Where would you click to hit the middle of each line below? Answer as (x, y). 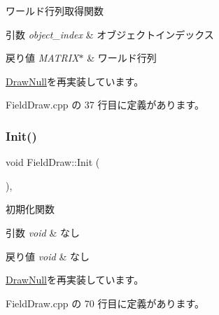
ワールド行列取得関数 (55, 10)
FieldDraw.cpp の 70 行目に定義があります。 (105, 303)
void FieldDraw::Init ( (53, 162)
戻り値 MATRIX (42, 58)
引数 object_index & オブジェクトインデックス (110, 34)
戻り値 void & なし (48, 256)
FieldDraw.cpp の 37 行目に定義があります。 (105, 105)
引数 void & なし (43, 232)
